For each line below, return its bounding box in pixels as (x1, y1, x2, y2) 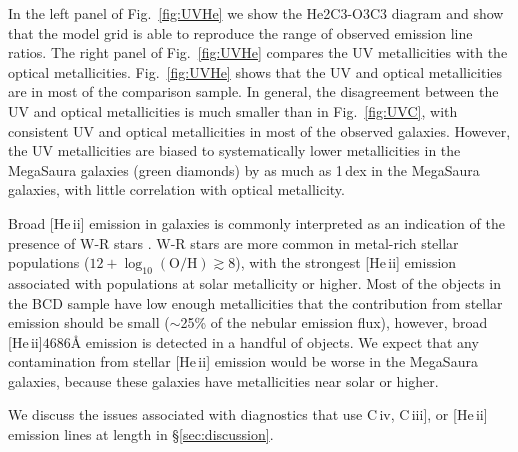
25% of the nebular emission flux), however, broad (180, 312, 488, 333)
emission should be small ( (8, 312, 170, 333)
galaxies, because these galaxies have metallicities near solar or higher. (8, 370, 439, 391)
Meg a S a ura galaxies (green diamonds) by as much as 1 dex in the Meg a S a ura (8, 159, 480, 180)
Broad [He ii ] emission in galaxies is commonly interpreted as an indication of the (8, 212, 505, 233)
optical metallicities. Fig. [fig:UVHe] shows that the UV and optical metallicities (8, 61, 503, 82)
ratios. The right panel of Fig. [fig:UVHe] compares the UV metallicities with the (8, 42, 508, 63)
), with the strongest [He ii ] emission (235, 252, 457, 273)
